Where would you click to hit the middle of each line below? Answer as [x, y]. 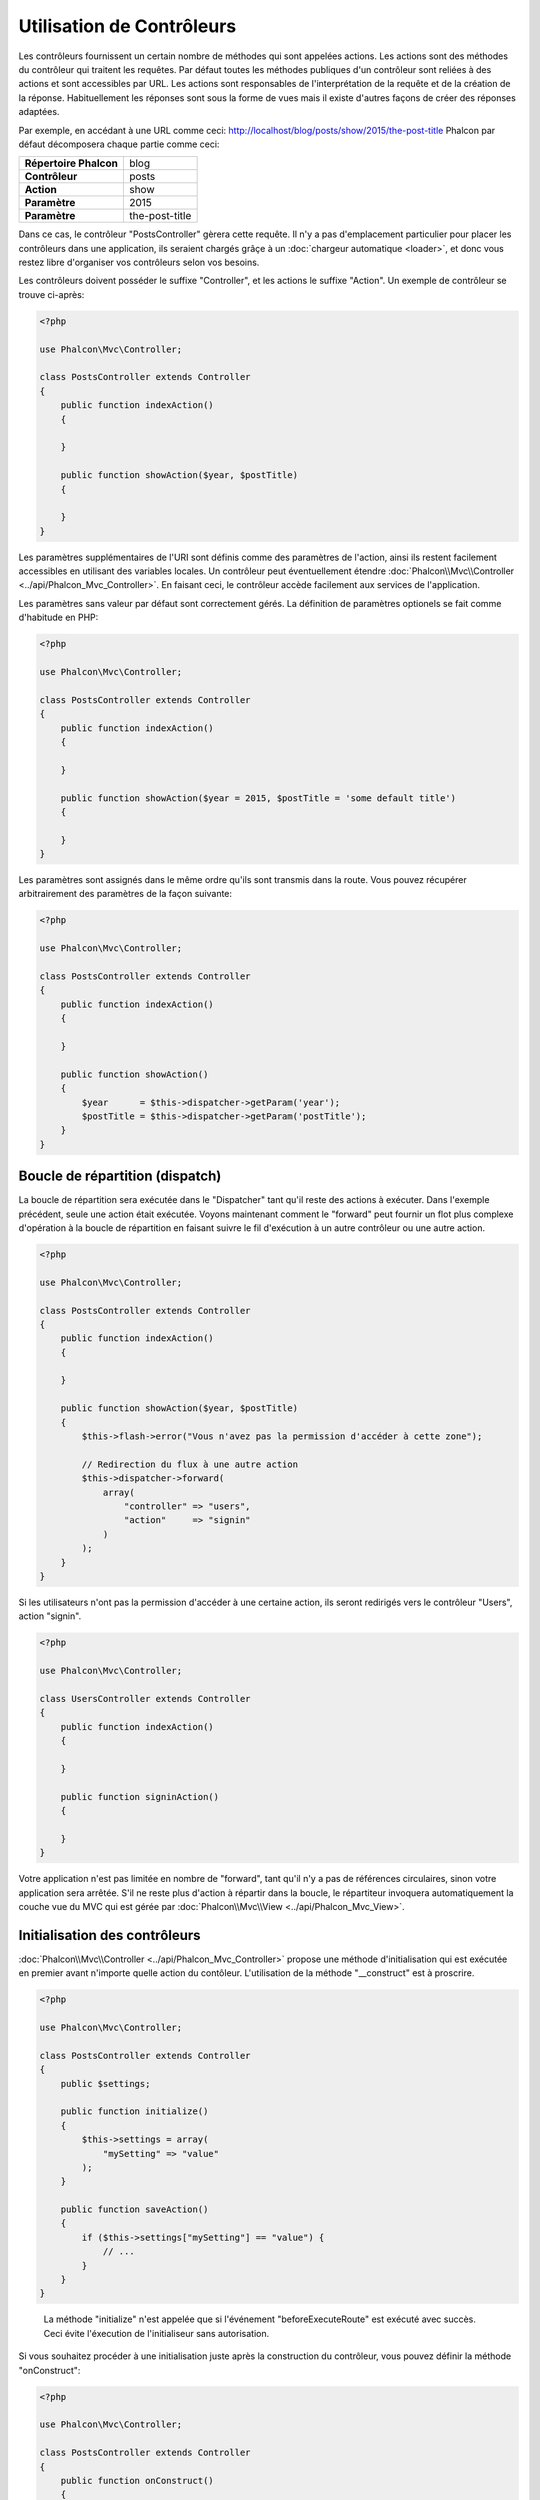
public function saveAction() [134, 2209]
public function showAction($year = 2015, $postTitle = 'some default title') [258, 798]
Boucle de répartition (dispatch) [120, 1176]
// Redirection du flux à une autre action [190, 1464]
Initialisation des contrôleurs [109, 1935]
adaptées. [39, 112]
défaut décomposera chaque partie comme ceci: [119, 144]
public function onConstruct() [137, 2480]
